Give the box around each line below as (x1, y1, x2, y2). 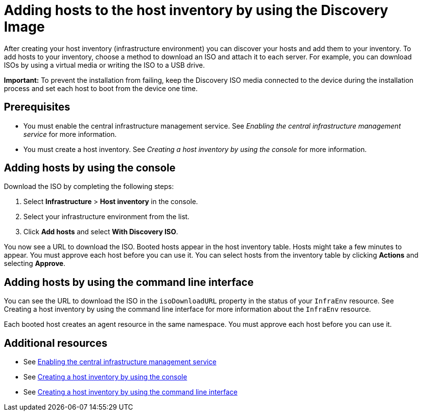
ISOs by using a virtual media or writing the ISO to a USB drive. (4, 60, 205, 69)
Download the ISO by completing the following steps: (4, 182, 174, 191)
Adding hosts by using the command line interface (4, 276, 254, 288)
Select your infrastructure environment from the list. (23, 212, 190, 221)
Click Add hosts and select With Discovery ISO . (23, 227, 178, 236)
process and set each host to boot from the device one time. (4, 84, 198, 93)
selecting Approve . (4, 259, 66, 268)
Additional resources (4, 337, 108, 349)
